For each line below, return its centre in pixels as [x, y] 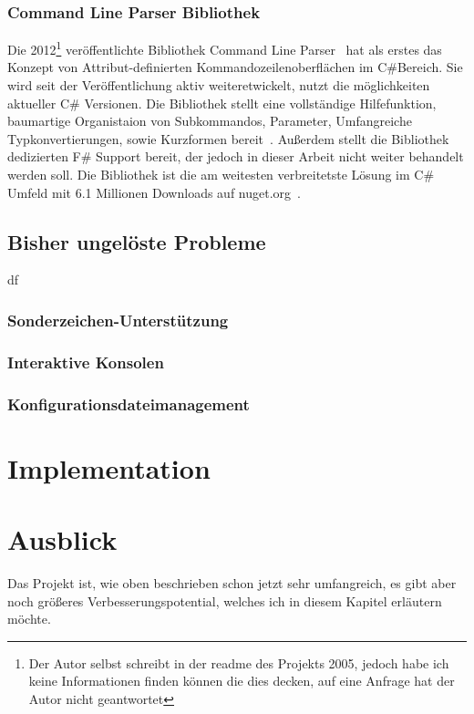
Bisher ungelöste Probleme [137, 241]
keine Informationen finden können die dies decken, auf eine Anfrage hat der [242, 681]
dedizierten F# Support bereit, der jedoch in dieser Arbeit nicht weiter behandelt [236, 156]
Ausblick [62, 539]
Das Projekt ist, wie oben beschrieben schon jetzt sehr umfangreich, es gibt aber [232, 583]
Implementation [109, 467]
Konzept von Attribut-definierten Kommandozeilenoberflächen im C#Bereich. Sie [235, 67]
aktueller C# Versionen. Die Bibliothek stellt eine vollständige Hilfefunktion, [222, 103]
